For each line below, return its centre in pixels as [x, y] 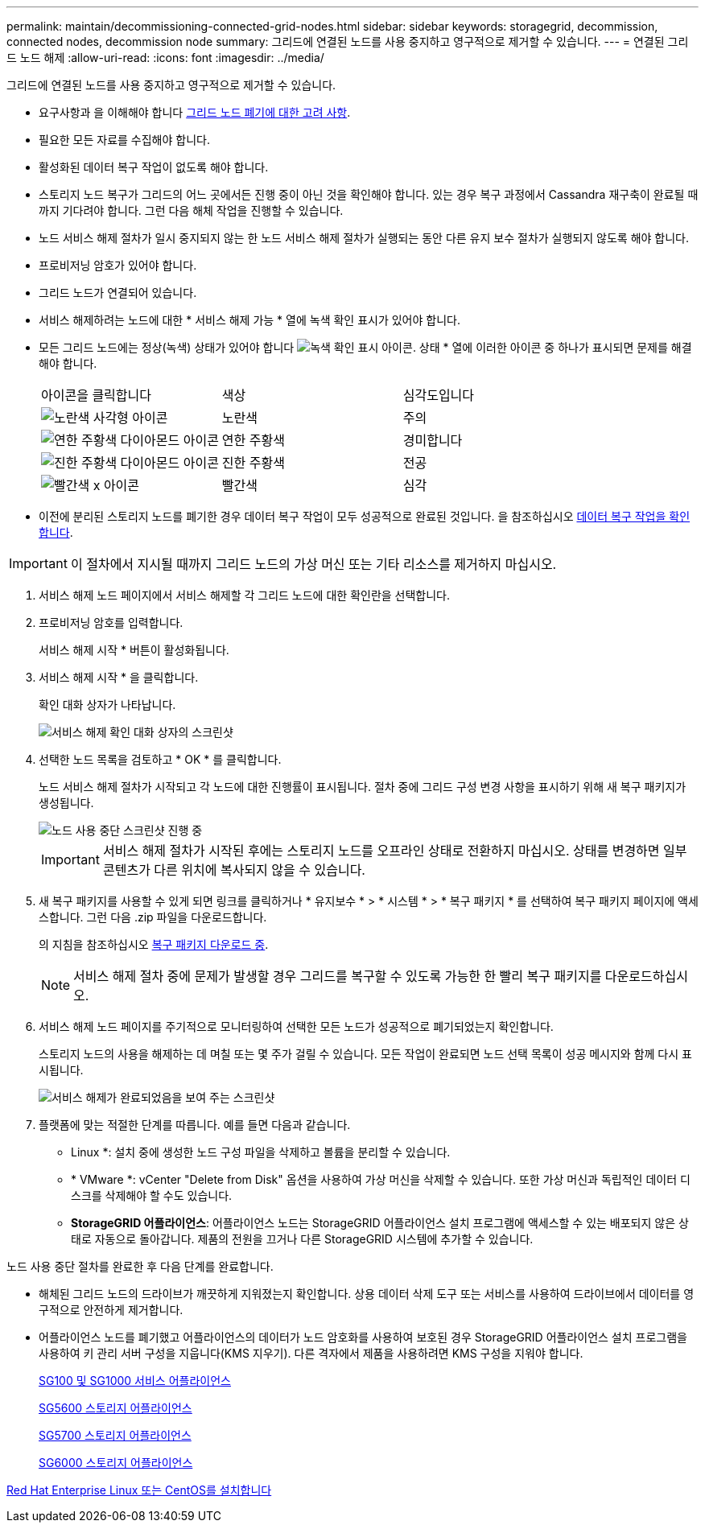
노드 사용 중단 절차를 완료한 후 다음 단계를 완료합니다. [140, 1266]
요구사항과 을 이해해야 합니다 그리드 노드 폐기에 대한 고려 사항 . [195, 112]
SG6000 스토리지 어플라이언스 [116, 1463]
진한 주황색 [253, 463]
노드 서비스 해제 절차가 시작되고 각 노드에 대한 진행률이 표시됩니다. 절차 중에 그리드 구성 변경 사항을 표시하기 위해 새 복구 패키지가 [363, 787]
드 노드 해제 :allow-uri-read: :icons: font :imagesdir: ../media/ [165, 58]
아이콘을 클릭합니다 [96, 395]
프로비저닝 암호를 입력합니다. [111, 622]
